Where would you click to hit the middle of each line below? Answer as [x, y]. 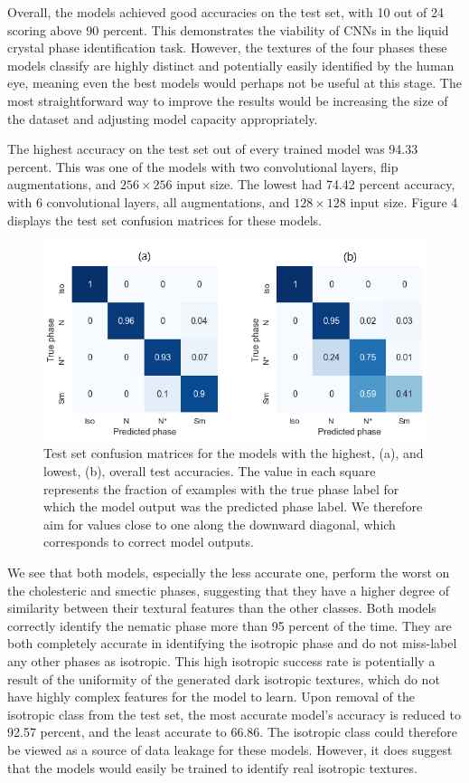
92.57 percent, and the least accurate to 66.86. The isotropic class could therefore [232, 732]
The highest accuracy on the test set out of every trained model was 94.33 [213, 149]
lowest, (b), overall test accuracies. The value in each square [210, 471]
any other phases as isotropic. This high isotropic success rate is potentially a [221, 660]
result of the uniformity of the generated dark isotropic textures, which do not [224, 678]
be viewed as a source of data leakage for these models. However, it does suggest [230, 749]
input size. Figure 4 [404, 201]
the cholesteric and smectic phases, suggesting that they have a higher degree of [228, 590]
